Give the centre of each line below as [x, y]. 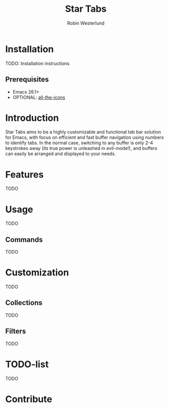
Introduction [32, 118]
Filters [16, 331]
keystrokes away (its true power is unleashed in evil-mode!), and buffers [81, 148]
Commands [24, 239]
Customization [37, 273]
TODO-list [27, 364]
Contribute [29, 399]
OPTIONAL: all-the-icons [39, 97]
